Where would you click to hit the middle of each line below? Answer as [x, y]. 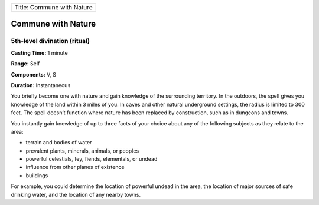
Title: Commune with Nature [53, 7]
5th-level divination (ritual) [50, 41]
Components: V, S [33, 74]
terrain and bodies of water [59, 143]
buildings [37, 175]
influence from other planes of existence [75, 167]
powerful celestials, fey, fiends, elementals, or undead [92, 159]
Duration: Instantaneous [41, 85]
